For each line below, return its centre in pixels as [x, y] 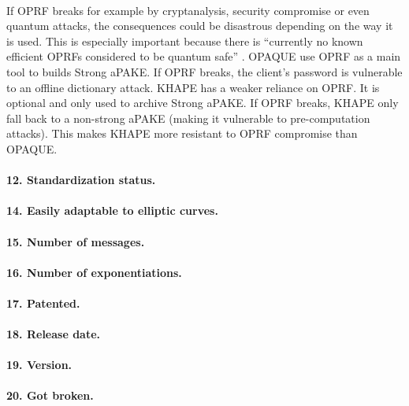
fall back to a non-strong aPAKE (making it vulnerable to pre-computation [188, 118]
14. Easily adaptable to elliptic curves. [112, 210]
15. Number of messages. [76, 241]
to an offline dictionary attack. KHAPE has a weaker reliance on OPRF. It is [193, 87]
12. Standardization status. [81, 180]
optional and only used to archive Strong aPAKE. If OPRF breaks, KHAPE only [203, 103]
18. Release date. [54, 334]
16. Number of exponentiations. [94, 272]
